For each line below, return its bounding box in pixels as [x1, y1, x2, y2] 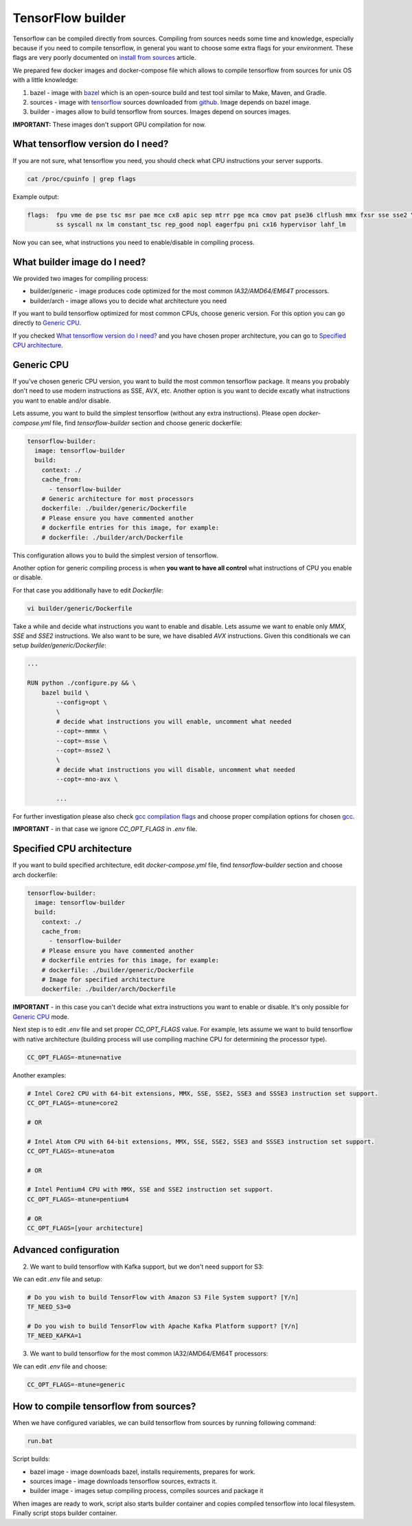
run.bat [27, 1437, 53, 1445]
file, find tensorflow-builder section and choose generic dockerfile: [52, 418, 242, 427]
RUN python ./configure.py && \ [27, 679, 137, 687]
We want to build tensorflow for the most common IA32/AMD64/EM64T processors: [30, 1349, 268, 1358]
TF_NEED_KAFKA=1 [27, 1332, 82, 1340]
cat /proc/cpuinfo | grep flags [27, 175, 137, 182]
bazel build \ [41, 689, 89, 696]
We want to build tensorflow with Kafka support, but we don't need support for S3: [30, 1262, 264, 1271]
